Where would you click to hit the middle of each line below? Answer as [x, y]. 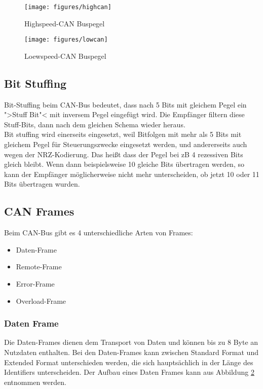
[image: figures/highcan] [68, 7]
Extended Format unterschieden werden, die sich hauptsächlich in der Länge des [129, 362]
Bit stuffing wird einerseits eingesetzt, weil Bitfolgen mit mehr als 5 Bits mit [123, 134]
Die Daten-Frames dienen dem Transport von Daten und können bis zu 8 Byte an [131, 342]
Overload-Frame [41, 300]
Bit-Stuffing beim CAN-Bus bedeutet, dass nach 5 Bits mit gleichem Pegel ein [125, 104]
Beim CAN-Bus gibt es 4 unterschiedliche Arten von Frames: [99, 233]
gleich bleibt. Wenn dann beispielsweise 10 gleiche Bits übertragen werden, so [124, 164]
